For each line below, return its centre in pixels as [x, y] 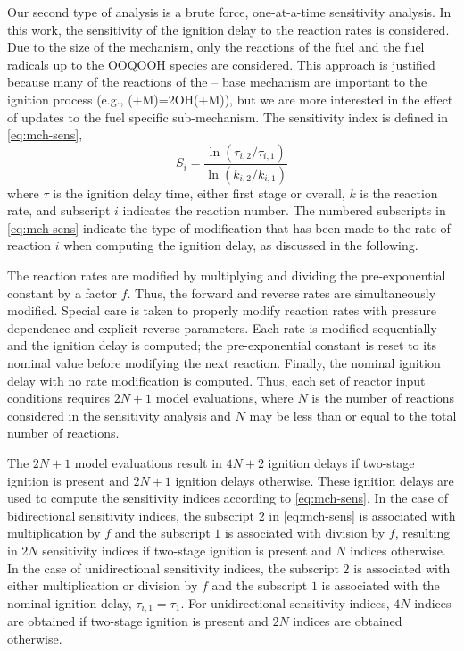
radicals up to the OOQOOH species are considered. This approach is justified [221, 64]
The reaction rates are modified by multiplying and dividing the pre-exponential [227, 275]
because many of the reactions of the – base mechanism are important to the [217, 82]
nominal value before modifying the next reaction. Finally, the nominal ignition [224, 362]
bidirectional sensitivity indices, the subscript [131, 515]
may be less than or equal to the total [353, 415]
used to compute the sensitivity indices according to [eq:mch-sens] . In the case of [228, 498]
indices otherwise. [398, 550]
